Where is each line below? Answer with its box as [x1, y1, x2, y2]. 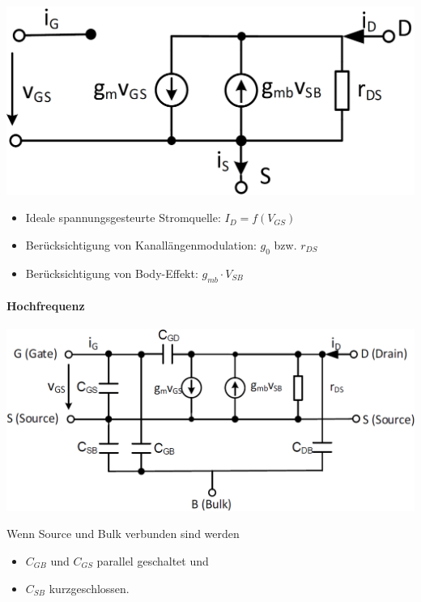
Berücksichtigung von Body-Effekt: [25, 264, 198, 281]
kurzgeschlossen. [49, 579, 130, 596]
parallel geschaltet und [96, 553, 209, 569]
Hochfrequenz [6, 297, 85, 314]
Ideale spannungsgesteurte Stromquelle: [25, 209, 221, 226]
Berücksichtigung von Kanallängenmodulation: [25, 236, 257, 253]
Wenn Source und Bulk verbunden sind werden [6, 525, 240, 542]
